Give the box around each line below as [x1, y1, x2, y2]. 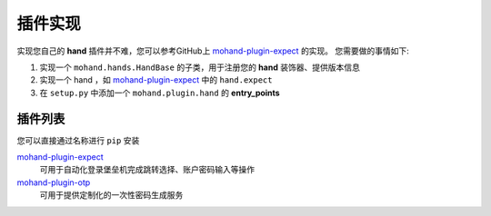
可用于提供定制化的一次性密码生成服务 [39, 190, 184, 201]
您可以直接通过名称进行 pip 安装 [16, 134, 140, 145]
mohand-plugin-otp [16, 177, 91, 188]
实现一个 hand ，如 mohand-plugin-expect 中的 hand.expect [39, 74, 273, 85]
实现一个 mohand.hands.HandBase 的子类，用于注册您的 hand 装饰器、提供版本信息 [39, 62, 361, 73]
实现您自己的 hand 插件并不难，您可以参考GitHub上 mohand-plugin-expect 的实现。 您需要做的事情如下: [16, 45, 409, 56]
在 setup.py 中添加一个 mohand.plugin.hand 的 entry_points [39, 87, 281, 98]
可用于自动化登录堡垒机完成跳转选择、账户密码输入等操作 [39, 164, 255, 175]
